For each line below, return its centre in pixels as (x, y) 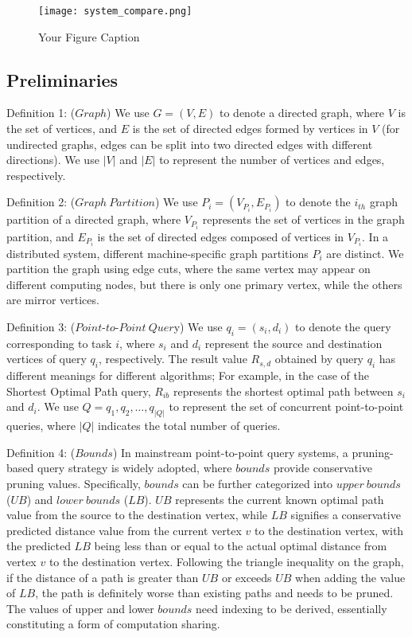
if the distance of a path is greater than (103, 577)
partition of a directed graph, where (94, 219)
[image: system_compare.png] (115, 11)
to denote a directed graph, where (301, 113)
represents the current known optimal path (280, 499)
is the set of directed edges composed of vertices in (221, 236)
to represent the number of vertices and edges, (272, 160)
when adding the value (350, 577)
